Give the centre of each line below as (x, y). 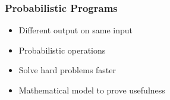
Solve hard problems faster (67, 70)
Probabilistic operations (62, 50)
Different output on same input (76, 30)
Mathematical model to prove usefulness (92, 90)
